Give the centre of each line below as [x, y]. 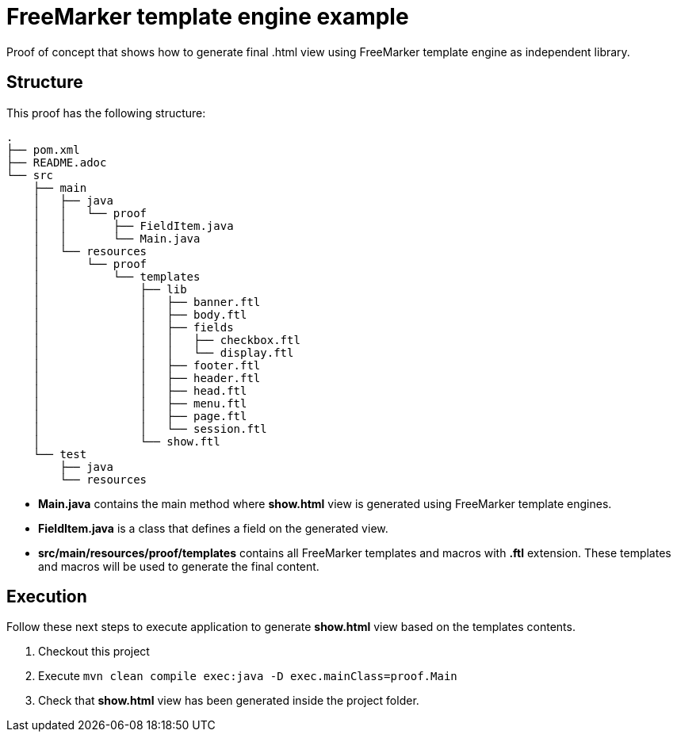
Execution [47, 597]
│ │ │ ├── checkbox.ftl [166, 340]
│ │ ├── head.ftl [140, 390]
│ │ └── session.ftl [150, 428]
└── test [60, 454]
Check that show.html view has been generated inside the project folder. [229, 701]
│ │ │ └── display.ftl [163, 352]
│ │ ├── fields [133, 327]
